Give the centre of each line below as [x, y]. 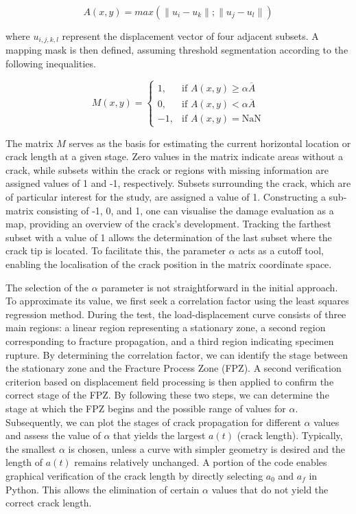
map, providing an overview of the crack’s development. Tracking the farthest [168, 224]
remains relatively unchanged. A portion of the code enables [201, 462]
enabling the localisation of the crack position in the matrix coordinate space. [169, 264]
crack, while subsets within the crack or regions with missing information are [167, 169]
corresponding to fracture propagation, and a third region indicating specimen [170, 340]
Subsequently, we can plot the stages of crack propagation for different [153, 422]
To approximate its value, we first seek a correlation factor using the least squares [177, 301]
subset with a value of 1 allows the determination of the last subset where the [169, 237]
